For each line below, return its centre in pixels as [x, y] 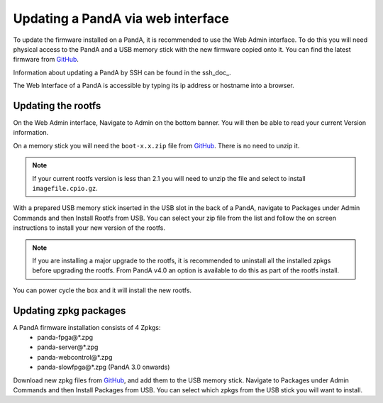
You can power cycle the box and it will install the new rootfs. [102, 290]
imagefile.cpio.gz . [65, 188]
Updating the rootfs [57, 105]
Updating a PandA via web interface [121, 18]
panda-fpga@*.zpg [65, 337]
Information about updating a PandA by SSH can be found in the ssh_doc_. [122, 72]
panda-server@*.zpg [68, 347]
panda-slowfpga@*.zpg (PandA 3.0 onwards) [104, 367]
